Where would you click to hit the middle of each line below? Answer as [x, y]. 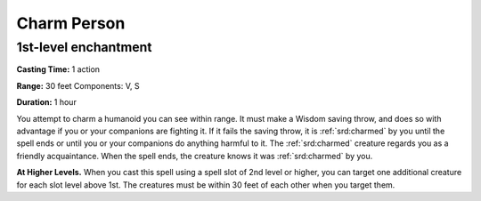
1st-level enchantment [84, 47]
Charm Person [71, 23]
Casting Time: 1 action [58, 69]
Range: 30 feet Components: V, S [78, 85]
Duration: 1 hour [47, 102]
